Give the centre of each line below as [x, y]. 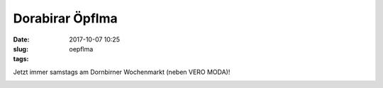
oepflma [81, 49]
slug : [21, 49]
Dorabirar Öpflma [65, 18]
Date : [21, 39]
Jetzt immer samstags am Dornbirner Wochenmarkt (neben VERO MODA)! [122, 72]
